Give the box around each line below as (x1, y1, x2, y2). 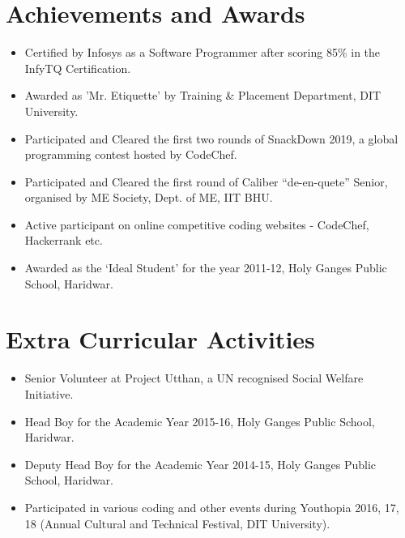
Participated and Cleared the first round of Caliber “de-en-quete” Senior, (24, 173, 388, 190)
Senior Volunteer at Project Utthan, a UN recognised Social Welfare (24, 369, 364, 386)
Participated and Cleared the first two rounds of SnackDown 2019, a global (24, 130, 399, 147)
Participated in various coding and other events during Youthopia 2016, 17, (24, 498, 399, 515)
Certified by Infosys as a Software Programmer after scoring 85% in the (24, 44, 381, 61)
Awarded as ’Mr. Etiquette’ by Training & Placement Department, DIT (24, 87, 382, 104)
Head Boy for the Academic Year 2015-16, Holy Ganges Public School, (24, 412, 375, 429)
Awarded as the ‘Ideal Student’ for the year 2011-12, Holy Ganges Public (24, 259, 387, 276)
